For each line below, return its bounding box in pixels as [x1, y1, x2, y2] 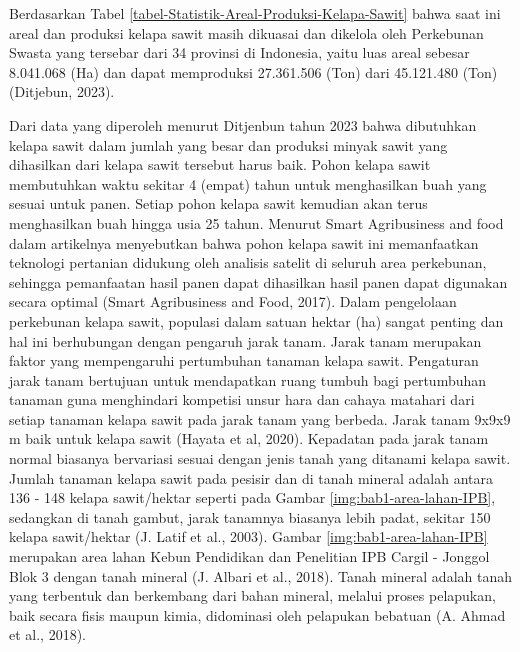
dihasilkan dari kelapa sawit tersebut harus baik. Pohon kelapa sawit [9, 154, 431, 175]
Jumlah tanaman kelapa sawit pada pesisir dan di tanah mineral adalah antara [9, 467, 493, 488]
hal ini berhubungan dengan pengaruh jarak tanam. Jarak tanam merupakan [9, 330, 482, 351]
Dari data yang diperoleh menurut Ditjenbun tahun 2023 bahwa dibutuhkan [9, 114, 477, 135]
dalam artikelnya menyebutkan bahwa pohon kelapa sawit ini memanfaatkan [9, 232, 479, 253]
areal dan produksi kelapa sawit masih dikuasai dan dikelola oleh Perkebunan [9, 22, 484, 43]
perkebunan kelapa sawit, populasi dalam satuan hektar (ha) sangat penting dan [9, 310, 504, 331]
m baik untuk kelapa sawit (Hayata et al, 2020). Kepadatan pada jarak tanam [9, 428, 489, 449]
